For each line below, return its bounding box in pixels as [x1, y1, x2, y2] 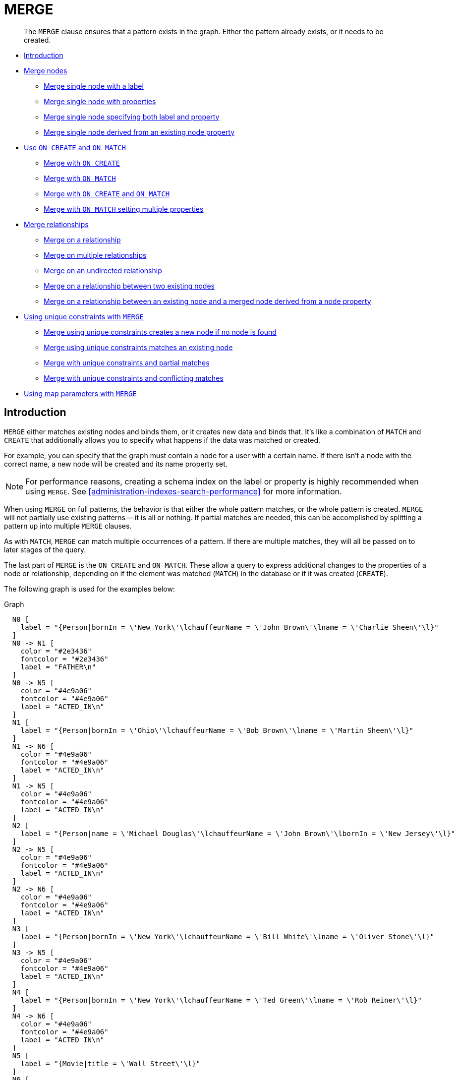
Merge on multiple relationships [44, 250, 147, 259]
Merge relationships [24, 220, 89, 229]
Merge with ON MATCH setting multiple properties [44, 204, 204, 213]
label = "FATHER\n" [20, 662, 96, 671]
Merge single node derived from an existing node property [44, 127, 235, 136]
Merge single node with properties [44, 97, 156, 106]
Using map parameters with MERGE [24, 389, 137, 398]
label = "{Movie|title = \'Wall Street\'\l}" [20, 1059, 201, 1068]
